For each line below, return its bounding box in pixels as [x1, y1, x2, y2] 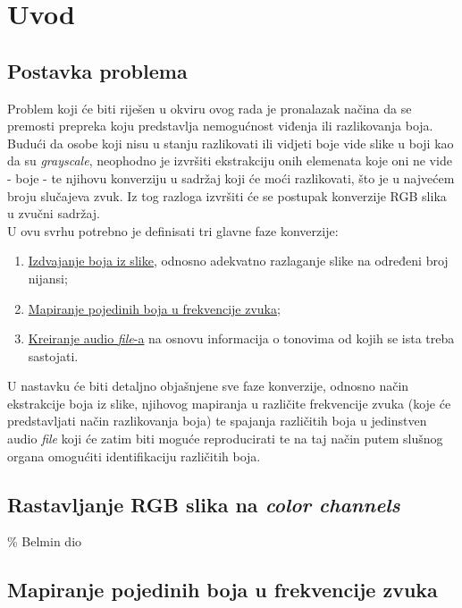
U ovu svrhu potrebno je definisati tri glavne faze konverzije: [7, 221, 339, 240]
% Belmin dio [7, 532, 82, 551]
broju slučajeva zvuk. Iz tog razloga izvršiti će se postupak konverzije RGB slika [7, 186, 447, 205]
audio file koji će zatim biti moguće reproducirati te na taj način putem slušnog [7, 429, 443, 448]
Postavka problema [7, 56, 188, 84]
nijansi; [28, 268, 68, 287]
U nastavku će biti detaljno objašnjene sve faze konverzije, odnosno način [7, 376, 409, 395]
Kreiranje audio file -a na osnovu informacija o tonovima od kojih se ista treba [28, 329, 455, 348]
